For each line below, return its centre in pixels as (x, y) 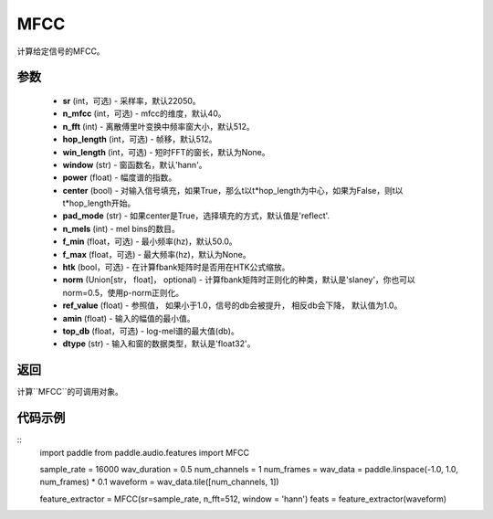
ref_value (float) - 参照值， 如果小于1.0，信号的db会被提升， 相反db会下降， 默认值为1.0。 (232, 305)
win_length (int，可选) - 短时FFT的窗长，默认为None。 (166, 152)
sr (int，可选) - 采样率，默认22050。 (131, 101)
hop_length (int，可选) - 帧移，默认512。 (140, 139)
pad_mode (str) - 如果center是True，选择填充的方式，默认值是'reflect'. (196, 216)
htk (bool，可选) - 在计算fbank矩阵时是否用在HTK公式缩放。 (176, 267)
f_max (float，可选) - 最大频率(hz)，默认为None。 (157, 254)
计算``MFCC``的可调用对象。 (70, 392)
